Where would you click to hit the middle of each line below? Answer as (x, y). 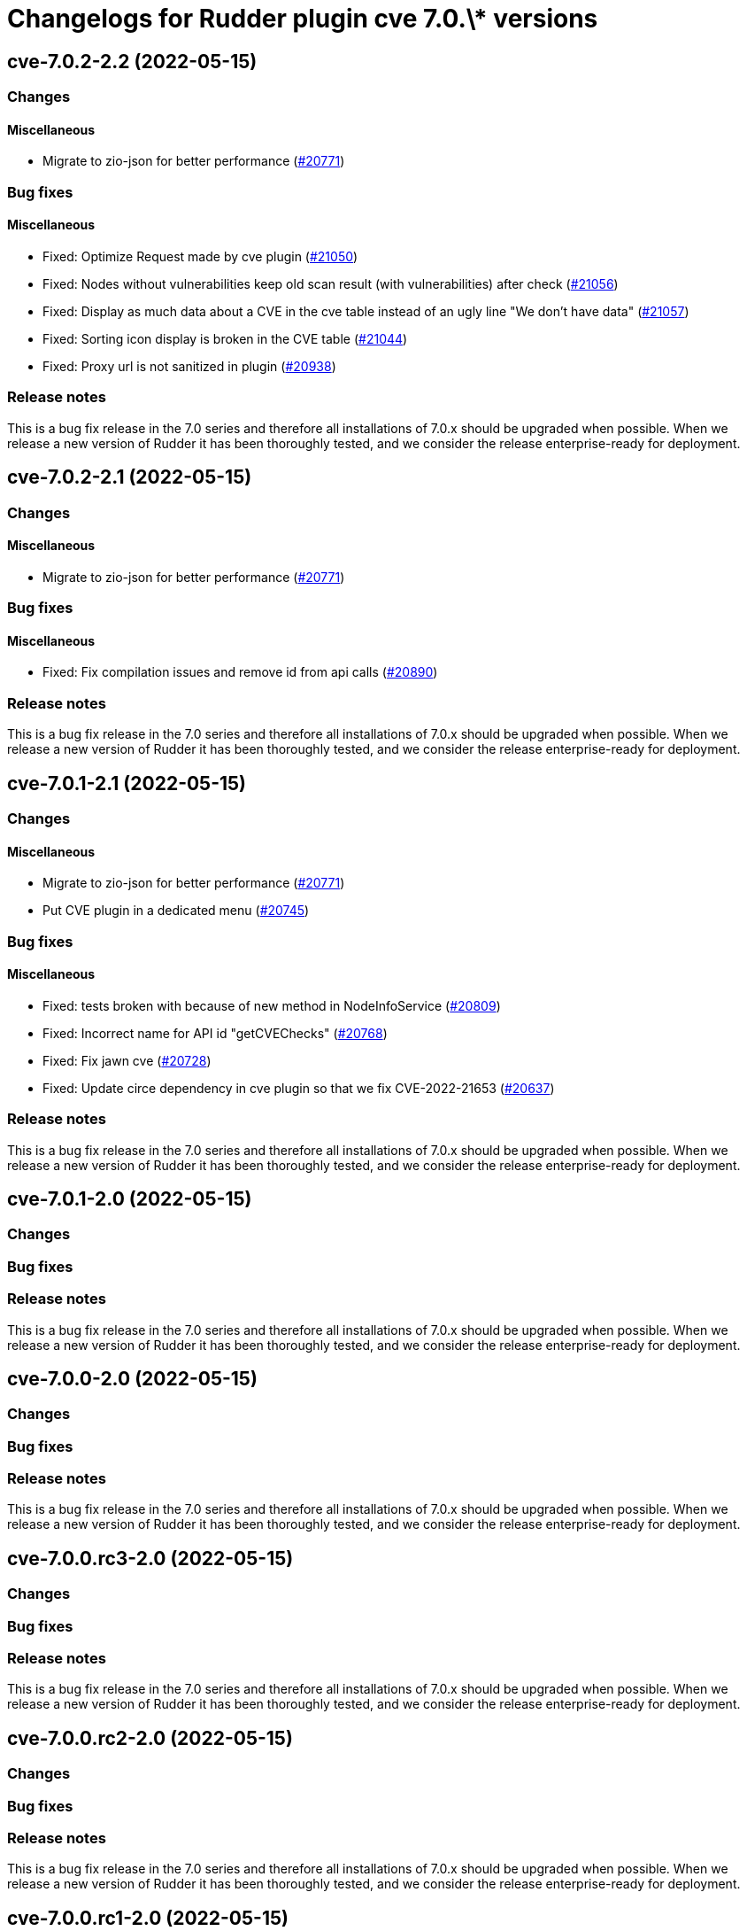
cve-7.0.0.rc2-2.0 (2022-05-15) (150, 1738)
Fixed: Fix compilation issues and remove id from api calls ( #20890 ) (240, 672)
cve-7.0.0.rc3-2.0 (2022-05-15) (150, 1558)
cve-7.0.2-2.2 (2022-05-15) (132, 61)
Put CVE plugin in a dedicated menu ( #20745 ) (176, 911)
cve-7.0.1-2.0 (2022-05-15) (130, 1198)
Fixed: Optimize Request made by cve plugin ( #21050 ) (200, 256)
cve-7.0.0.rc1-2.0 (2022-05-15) (148, 1918)
